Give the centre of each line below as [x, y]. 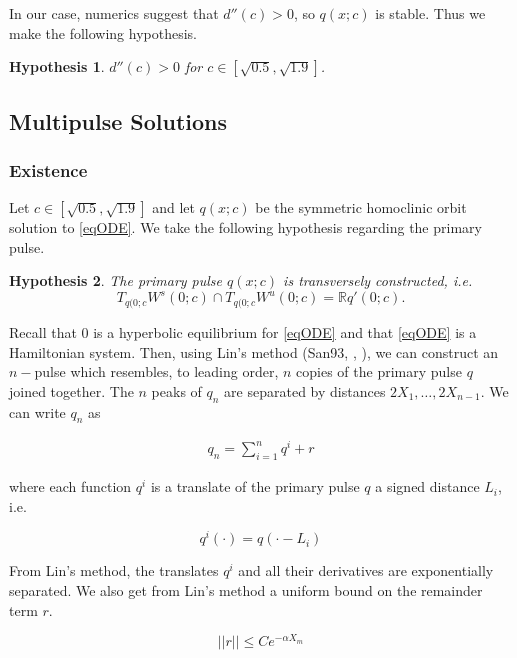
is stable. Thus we [430, 13]
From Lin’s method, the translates [114, 570]
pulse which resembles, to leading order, [156, 371]
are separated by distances [305, 390]
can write [37, 411]
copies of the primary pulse [379, 371]
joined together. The [71, 390]
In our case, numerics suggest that [114, 13]
